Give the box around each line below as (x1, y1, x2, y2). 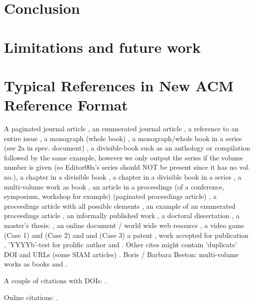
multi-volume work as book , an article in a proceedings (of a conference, (4, 181, 224, 191)
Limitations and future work (4, 37, 201, 57)
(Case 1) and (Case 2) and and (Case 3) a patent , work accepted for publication (4, 229, 249, 240)
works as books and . (4, 259, 68, 269)
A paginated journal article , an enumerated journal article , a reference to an (4, 123, 239, 134)
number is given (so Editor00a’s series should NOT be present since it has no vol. (4, 162, 250, 172)
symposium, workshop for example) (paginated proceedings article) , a (4, 191, 217, 201)
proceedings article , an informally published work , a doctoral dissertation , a (4, 210, 240, 221)
